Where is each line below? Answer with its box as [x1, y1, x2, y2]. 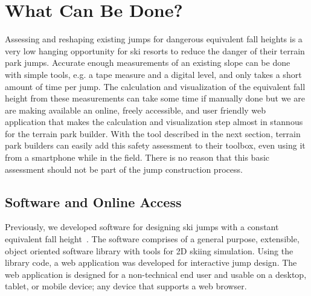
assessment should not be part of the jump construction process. [5, 162, 243, 175]
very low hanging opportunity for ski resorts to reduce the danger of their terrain [5, 44, 305, 57]
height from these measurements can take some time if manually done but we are [5, 92, 305, 105]
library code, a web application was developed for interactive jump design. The [5, 256, 297, 269]
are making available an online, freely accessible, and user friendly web [5, 103, 266, 116]
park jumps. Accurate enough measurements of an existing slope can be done [5, 56, 290, 69]
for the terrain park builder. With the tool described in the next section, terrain [5, 127, 301, 140]
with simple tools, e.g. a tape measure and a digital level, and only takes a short [5, 68, 302, 80]
